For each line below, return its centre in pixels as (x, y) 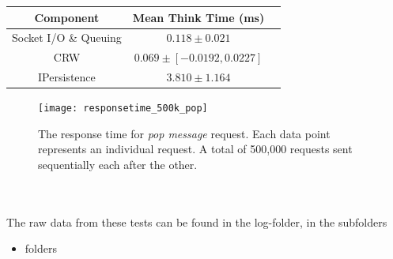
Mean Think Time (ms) (198, 17)
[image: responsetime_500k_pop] (123, 109)
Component (67, 17)
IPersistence (67, 77)
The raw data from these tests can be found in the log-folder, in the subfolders (197, 221)
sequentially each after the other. (118, 164)
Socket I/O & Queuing (67, 38)
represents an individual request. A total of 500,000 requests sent (195, 149)
